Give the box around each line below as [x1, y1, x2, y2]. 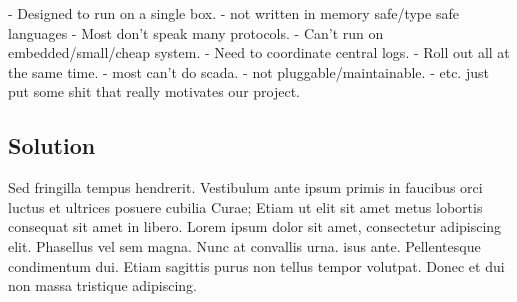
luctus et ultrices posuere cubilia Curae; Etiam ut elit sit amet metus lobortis [8, 196, 483, 217]
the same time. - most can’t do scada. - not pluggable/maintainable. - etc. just [8, 61, 489, 82]
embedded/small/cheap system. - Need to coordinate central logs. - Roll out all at [8, 42, 510, 63]
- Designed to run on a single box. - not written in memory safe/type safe [8, 3, 459, 23]
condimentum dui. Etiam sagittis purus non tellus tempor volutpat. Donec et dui [8, 255, 505, 276]
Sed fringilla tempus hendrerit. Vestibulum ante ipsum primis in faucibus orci [8, 177, 483, 198]
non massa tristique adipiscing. [8, 275, 197, 296]
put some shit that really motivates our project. [8, 81, 301, 102]
